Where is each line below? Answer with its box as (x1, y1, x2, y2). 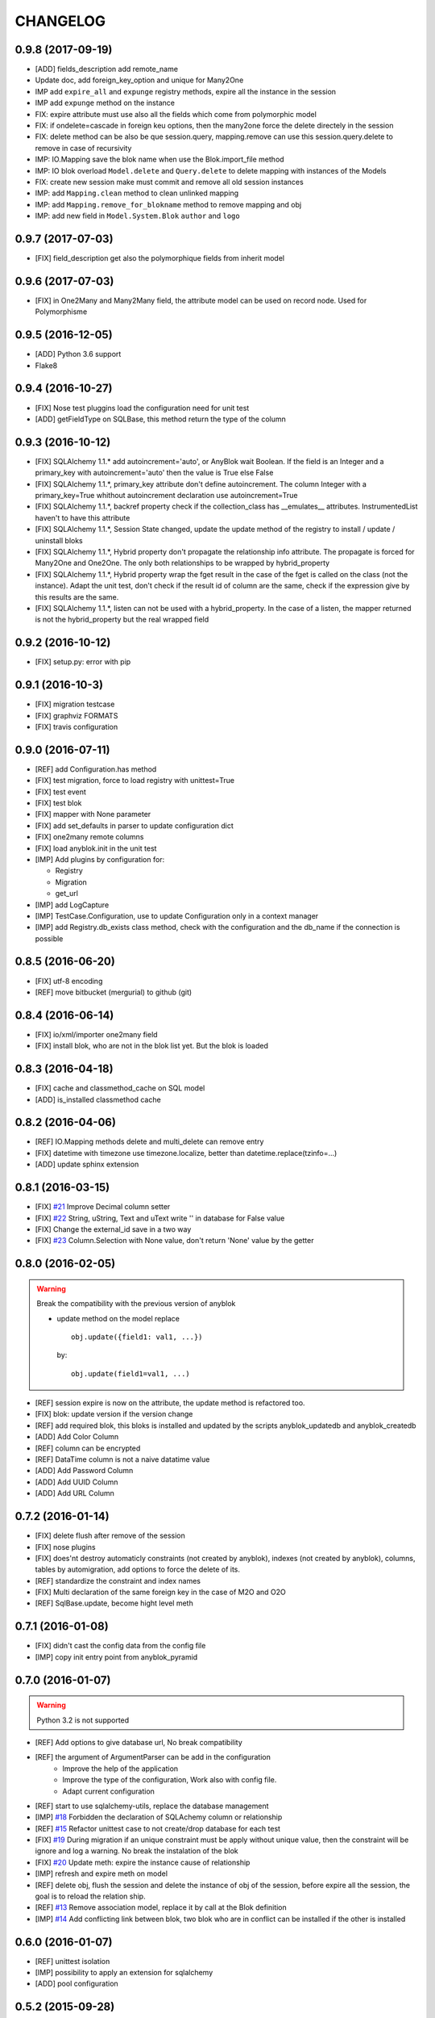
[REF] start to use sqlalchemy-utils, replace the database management (35, 1801, 269, 1811)
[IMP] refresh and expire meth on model (35, 1869, 168, 1878)
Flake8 (35, 360, 58, 371)
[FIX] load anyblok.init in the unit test (35, 844, 157, 853)
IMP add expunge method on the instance (35, 98, 175, 108)
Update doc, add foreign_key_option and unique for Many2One (35, 75, 244, 85)
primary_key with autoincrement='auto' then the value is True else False (35, 468, 274, 478)
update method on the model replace (56, 1313, 180, 1323)
